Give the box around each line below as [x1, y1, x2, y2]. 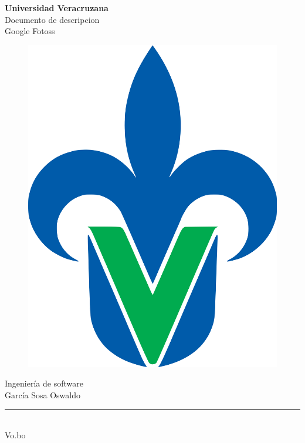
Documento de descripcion [5, 13, 100, 25]
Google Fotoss [5, 25, 55, 37]
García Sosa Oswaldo [5, 388, 81, 401]
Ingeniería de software [5, 377, 83, 389]
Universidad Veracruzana [5, 2, 109, 14]
